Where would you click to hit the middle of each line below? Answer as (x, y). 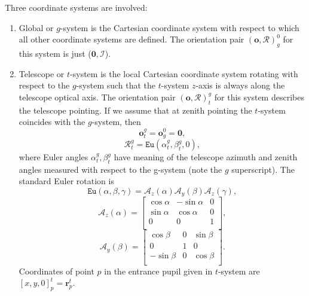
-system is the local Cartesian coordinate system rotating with (184, 73)
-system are (239, 271)
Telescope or (42, 73)
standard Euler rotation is (66, 181)
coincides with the (52, 122)
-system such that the (116, 85)
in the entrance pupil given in (158, 271)
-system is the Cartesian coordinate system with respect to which (180, 27)
